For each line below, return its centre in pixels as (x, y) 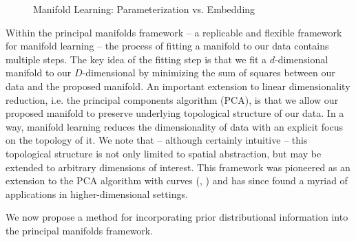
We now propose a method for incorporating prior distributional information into (177, 217)
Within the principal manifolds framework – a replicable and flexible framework (174, 32)
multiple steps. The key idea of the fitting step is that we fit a (136, 59)
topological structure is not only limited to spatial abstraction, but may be (164, 153)
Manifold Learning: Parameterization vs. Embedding (144, 9)
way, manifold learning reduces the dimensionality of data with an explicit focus (174, 126)
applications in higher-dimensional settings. (97, 194)
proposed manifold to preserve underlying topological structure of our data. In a (175, 113)
